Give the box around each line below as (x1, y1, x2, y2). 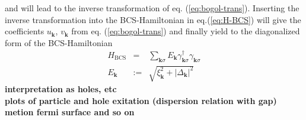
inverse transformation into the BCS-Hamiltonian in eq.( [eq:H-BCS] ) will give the (5, 13, 301, 25)
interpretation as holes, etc (5, 83, 117, 95)
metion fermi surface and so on (5, 106, 135, 118)
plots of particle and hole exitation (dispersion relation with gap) (5, 94, 277, 106)
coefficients (5, 25, 44, 37)
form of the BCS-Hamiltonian (5, 36, 113, 48)
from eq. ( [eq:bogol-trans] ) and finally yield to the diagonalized (71, 25, 300, 37)
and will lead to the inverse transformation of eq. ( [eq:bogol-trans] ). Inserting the (5, 2, 299, 14)
